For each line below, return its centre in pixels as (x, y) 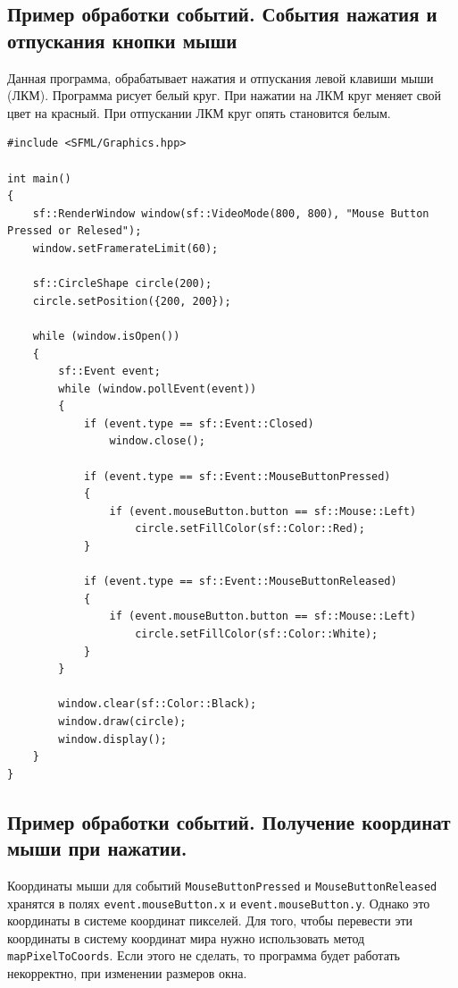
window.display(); (112, 739)
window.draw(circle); (122, 721)
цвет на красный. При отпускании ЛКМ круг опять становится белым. (199, 112)
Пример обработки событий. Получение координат (229, 821)
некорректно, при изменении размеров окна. (127, 973)
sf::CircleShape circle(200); (122, 284)
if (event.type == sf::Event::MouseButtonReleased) (240, 582)
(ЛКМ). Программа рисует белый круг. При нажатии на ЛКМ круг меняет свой (225, 95)
